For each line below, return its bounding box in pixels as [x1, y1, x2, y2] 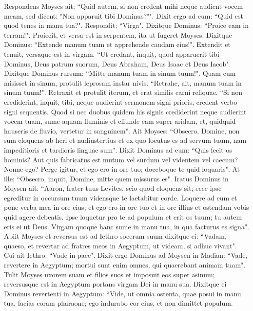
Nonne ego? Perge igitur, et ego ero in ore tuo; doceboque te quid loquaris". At [4, 164, 240, 174]
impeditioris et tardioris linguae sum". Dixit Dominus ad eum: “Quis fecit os [4, 144, 232, 155]
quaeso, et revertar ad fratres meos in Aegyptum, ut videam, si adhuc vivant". [4, 240, 237, 250]
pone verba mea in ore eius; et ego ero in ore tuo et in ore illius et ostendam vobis [4, 202, 249, 212]
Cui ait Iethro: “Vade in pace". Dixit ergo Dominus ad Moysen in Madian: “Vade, [4, 250, 248, 260]
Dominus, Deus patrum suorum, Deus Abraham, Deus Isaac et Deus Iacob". [4, 58, 231, 68]
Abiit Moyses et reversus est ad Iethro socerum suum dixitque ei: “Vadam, [4, 231, 227, 241]
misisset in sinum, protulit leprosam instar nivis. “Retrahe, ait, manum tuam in [4, 77, 242, 88]
